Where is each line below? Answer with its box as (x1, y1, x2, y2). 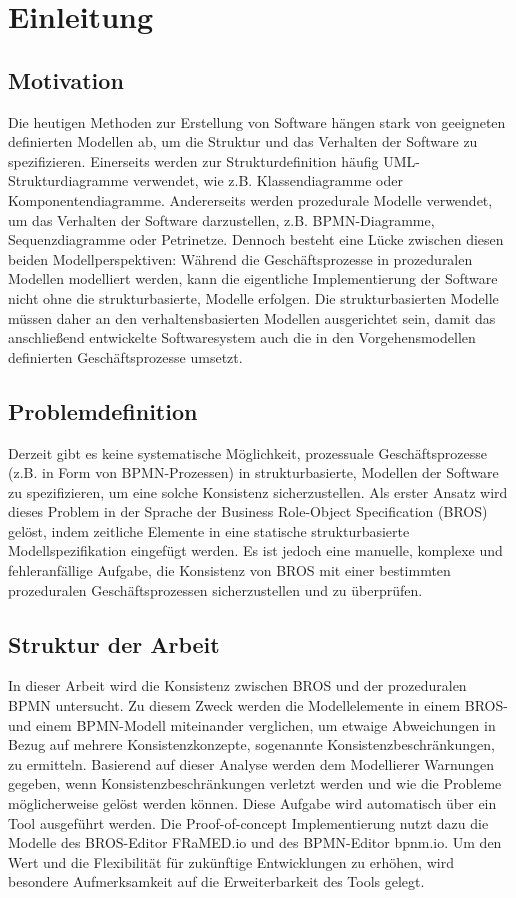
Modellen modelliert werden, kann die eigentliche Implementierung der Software (8, 268, 498, 289)
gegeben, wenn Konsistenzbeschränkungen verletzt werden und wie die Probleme (8, 773, 502, 794)
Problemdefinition (8, 395, 198, 426)
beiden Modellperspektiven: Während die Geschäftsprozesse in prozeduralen (8, 248, 473, 269)
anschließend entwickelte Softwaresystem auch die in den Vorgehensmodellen (8, 327, 476, 348)
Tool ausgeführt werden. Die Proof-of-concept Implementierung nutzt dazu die (8, 812, 489, 833)
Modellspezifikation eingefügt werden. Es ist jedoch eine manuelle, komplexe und (8, 540, 503, 561)
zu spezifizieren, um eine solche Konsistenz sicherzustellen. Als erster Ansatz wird (8, 481, 508, 502)
